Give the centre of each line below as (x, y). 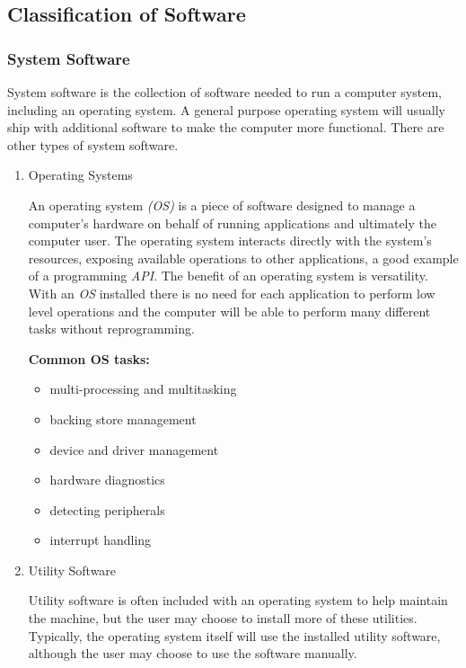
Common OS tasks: (89, 358)
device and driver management (134, 449)
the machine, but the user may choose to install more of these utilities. (223, 618)
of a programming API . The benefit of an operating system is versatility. (228, 276)
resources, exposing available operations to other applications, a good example (243, 258)
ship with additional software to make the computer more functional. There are (226, 127)
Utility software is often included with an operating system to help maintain (238, 600)
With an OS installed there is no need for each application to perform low (232, 293)
